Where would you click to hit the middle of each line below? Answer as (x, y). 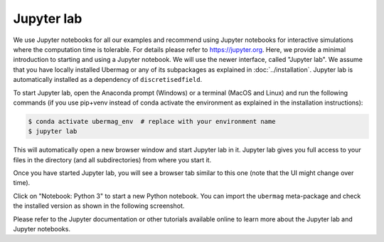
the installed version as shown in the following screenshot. (99, 206)
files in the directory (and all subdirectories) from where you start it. (112, 159)
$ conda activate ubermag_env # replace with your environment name (152, 121)
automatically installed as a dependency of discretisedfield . (108, 80)
